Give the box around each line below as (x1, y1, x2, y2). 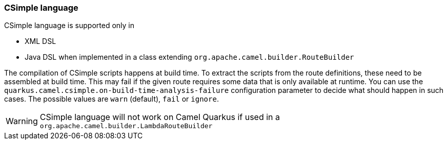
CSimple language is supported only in (4, 21, 134, 30)
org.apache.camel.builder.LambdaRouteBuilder (39, 122, 213, 130)
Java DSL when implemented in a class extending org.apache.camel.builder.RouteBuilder (25, 53, 354, 62)
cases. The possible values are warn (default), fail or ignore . (4, 94, 219, 104)
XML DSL (25, 37, 56, 46)
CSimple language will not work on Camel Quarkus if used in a (39, 112, 280, 123)
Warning (6, 115, 38, 126)
